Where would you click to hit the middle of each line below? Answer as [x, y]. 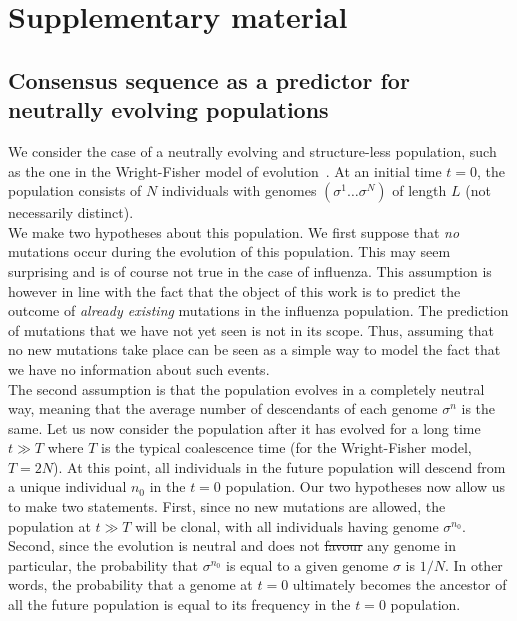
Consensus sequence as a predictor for [209, 79]
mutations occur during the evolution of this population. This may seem [229, 251]
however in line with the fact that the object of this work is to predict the [234, 290]
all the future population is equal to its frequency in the [179, 604]
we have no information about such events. [139, 368]
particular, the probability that [103, 564]
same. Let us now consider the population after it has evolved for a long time [244, 427]
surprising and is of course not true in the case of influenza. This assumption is [250, 270]
